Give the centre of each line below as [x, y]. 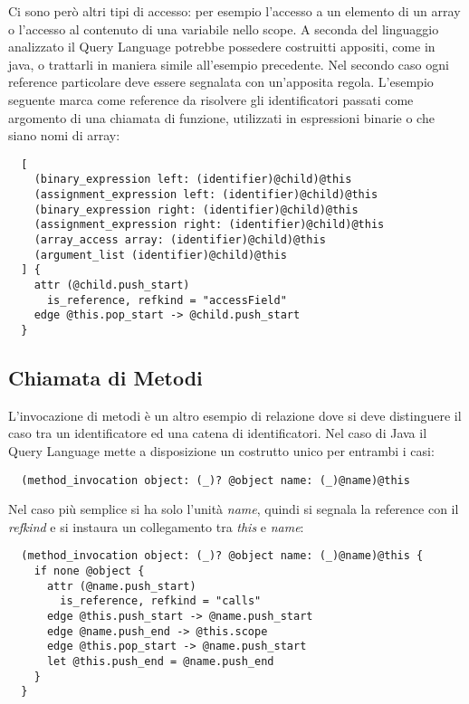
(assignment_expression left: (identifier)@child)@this [206, 195]
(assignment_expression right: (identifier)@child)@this [209, 225]
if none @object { [89, 571]
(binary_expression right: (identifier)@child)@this [196, 209]
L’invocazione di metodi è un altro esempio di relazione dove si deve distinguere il [235, 415]
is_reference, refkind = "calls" [161, 601]
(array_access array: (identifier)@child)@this [180, 240]
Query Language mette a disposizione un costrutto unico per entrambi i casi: [221, 451]
